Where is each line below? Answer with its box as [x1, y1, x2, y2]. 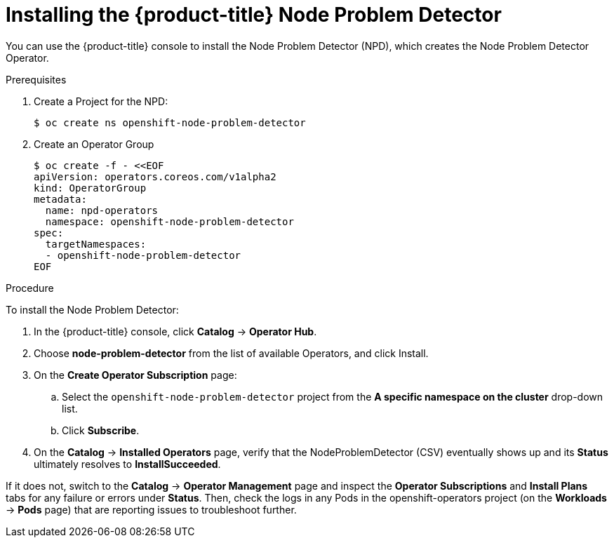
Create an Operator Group [34, 138, 154, 150]
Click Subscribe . [62, 424, 140, 436]
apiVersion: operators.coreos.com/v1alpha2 [34, 170, 276, 182]
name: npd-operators [45, 204, 159, 216]
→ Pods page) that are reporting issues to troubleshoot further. [6, 503, 297, 516]
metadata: [34, 193, 87, 205]
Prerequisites [6, 73, 67, 86]
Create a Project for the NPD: [34, 95, 168, 107]
